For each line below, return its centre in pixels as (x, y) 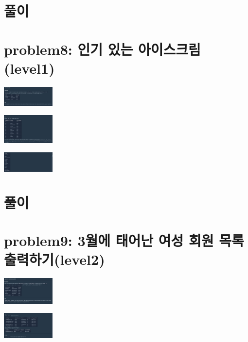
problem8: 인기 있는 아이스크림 (102, 49)
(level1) (29, 68)
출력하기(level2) (54, 259)
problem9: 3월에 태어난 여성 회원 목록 (124, 240)
